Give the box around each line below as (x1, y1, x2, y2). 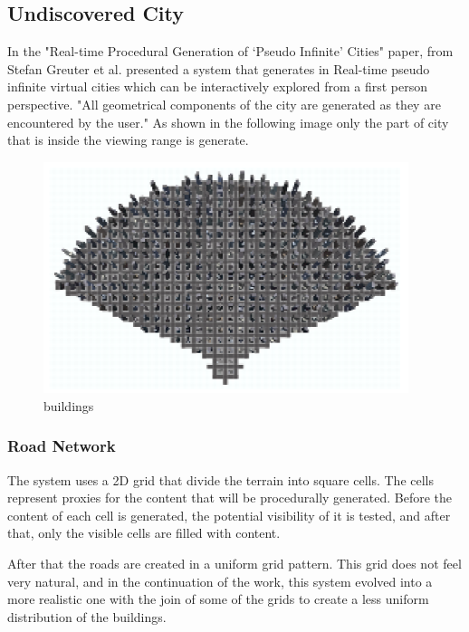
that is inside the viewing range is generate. (7, 130, 249, 149)
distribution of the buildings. (7, 607, 167, 626)
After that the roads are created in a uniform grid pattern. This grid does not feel (7, 553, 462, 572)
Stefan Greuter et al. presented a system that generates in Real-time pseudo (7, 59, 430, 78)
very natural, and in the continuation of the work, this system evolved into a (7, 571, 433, 590)
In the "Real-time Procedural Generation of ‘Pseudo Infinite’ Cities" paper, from (7, 42, 454, 61)
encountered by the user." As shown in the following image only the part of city (7, 112, 449, 131)
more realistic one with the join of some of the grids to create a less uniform (7, 589, 429, 608)
